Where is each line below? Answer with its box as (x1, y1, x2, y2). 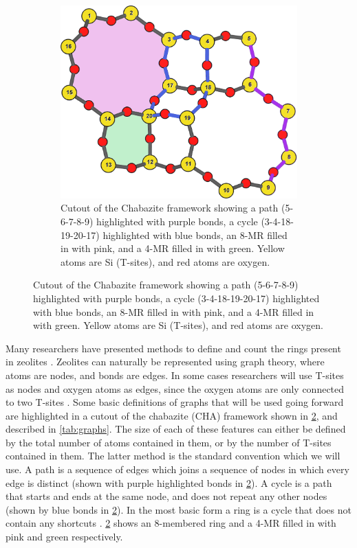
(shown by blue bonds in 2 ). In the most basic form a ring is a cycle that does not (6, 502, 351, 516)
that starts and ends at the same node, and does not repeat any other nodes (6, 489, 327, 503)
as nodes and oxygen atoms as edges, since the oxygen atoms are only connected (6, 381, 345, 396)
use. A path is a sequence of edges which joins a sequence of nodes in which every (6, 462, 349, 477)
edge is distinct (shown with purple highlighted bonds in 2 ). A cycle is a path (6, 475, 332, 490)
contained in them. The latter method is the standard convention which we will (6, 448, 340, 463)
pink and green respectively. (6, 529, 123, 544)
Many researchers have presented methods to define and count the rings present (6, 341, 341, 355)
